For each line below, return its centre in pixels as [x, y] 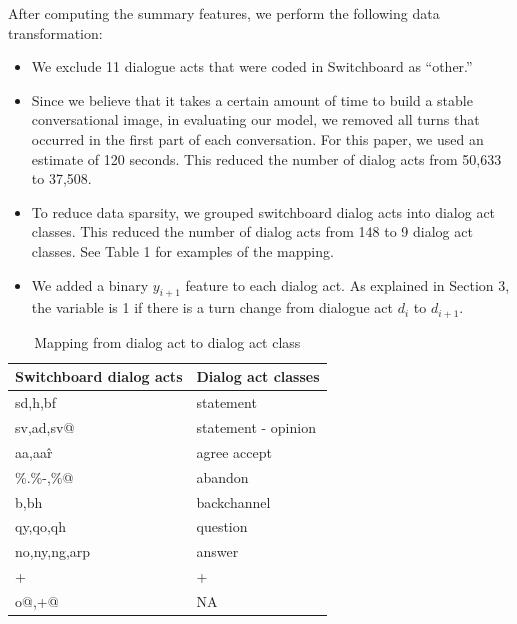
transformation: [55, 32]
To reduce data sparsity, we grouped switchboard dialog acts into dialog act [263, 211]
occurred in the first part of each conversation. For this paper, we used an [257, 138]
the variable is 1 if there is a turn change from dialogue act [212, 307]
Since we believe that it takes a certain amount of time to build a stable [252, 99]
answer [217, 551]
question [222, 526]
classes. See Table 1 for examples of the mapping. [182, 250]
